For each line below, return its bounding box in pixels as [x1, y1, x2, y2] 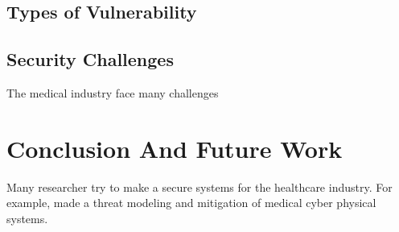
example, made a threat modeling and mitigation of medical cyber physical [6, 194, 376, 211]
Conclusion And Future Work [6, 131, 343, 164]
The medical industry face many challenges [6, 84, 219, 101]
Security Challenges [6, 47, 174, 72]
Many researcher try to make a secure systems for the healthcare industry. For [6, 178, 393, 195]
